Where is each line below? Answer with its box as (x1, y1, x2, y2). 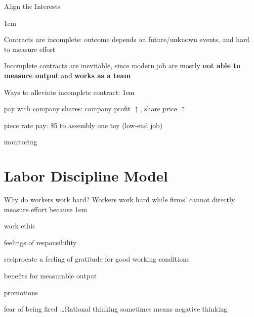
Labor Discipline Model (4, 166, 168, 186)
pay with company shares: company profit (4, 103, 131, 114)
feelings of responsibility (4, 237, 77, 247)
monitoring (4, 136, 37, 147)
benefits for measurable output (4, 271, 97, 281)
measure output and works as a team (4, 70, 131, 80)
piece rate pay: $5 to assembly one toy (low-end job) (4, 120, 163, 130)
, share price (140, 103, 177, 114)
